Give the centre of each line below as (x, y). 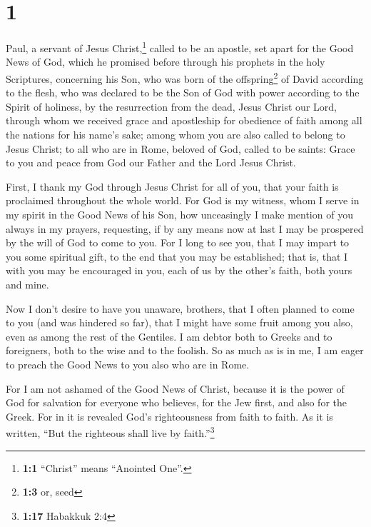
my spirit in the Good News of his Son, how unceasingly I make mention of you (179, 214)
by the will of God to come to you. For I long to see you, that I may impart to (178, 242)
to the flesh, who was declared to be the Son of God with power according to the (183, 92)
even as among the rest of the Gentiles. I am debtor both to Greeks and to (169, 336)
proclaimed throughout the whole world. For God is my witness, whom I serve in (183, 200)
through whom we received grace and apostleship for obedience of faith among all (184, 120)
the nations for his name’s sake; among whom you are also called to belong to (176, 134)
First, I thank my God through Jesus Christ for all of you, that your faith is (172, 186)
